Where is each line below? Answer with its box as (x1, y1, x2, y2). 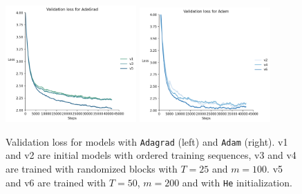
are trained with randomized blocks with (6, 162, 178, 176)
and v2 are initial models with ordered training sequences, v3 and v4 (6, 148, 296, 162)
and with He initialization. (182, 175, 292, 189)
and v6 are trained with (6, 175, 106, 189)
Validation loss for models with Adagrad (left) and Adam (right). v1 (6, 134, 288, 148)
